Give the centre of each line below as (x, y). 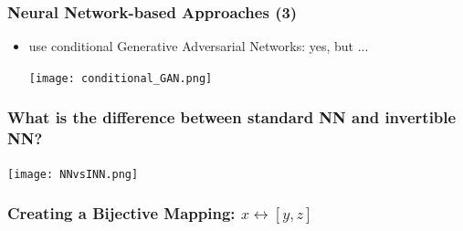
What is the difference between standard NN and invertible (232, 117)
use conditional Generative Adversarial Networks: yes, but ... (199, 46)
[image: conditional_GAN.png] (121, 78)
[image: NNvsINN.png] (73, 174)
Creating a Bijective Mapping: (121, 213)
